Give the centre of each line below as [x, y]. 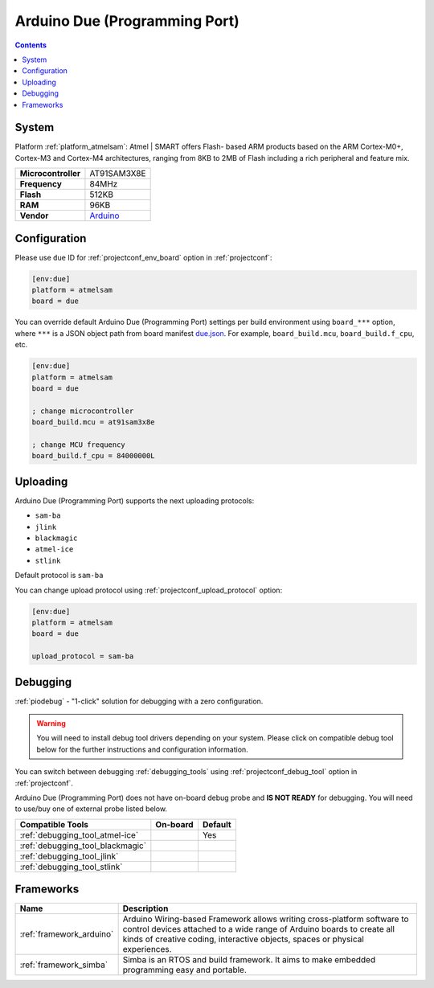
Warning [51, 724]
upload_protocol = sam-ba [83, 656]
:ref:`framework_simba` [64, 965]
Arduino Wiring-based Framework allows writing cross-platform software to [266, 919]
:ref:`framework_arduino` [67, 934]
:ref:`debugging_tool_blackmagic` [83, 846]
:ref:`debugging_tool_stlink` [71, 867]
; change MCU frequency [79, 445]
